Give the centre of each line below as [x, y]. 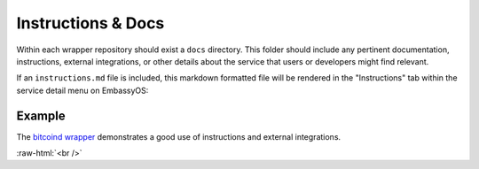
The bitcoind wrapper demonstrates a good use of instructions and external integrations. [179, 136]
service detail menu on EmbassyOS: [82, 90]
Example [41, 115]
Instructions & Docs [90, 23]
